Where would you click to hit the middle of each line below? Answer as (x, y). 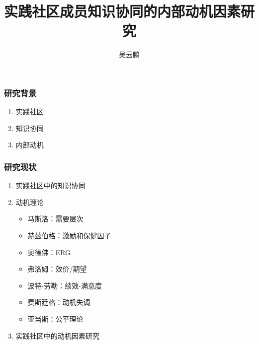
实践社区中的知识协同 (50, 185)
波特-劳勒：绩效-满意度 (65, 285)
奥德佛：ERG (49, 252)
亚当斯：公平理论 (55, 318)
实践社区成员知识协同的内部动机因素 (123, 11)
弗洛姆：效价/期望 (57, 269)
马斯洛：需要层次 (55, 219)
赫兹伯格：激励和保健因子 (69, 235)
